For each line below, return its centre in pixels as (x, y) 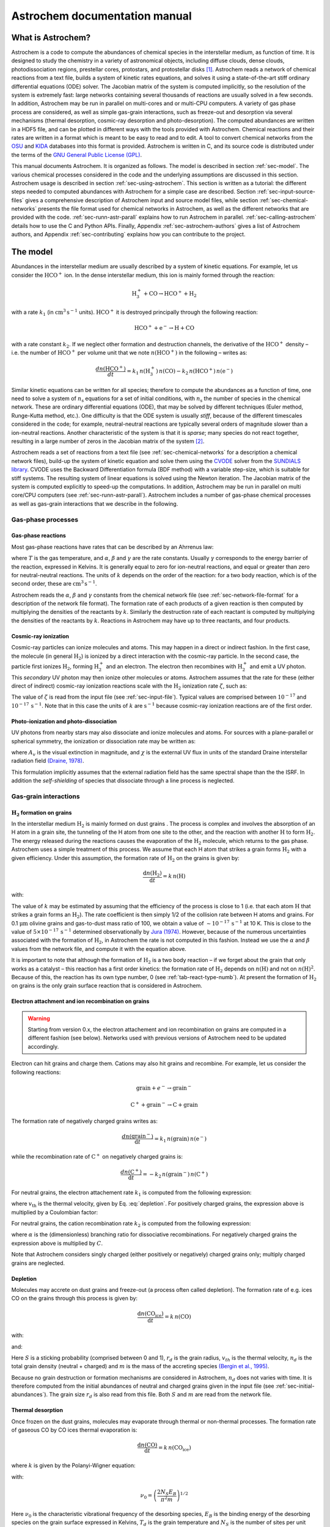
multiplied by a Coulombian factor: (54, 1212)
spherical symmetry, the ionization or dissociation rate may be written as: (103, 741)
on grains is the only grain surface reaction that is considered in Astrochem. (107, 986)
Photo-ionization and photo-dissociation (64, 721)
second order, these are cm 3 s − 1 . (54, 583)
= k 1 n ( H (138, 372)
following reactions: (36, 1072)
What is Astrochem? (51, 38)
